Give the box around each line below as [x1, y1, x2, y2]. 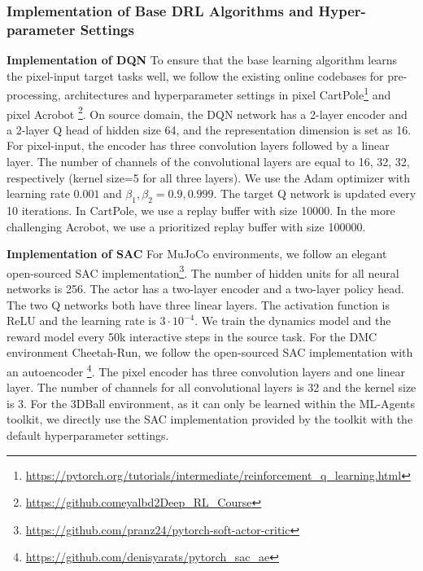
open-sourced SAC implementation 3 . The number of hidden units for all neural [7, 261, 399, 281]
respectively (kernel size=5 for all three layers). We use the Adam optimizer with [7, 169, 410, 186]
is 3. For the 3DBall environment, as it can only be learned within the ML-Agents [7, 394, 416, 411]
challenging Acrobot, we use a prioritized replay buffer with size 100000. [7, 217, 366, 235]
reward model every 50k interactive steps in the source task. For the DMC [7, 327, 377, 345]
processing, [7, 86, 61, 103]
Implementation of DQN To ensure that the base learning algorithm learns [7, 51, 398, 68]
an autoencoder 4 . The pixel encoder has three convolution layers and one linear [7, 361, 405, 380]
